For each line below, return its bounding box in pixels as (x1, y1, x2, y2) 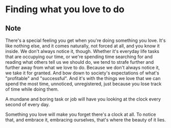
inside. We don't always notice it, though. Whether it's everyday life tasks (5, 48, 160, 54)
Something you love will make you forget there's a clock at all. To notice (5, 111, 156, 117)
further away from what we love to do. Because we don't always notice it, (5, 65, 160, 70)
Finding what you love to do (5, 4, 125, 15)
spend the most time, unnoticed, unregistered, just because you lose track (5, 81, 162, 87)
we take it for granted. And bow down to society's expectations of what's (5, 70, 159, 76)
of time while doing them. (5, 86, 59, 92)
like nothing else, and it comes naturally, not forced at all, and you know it (5, 43, 160, 49)
